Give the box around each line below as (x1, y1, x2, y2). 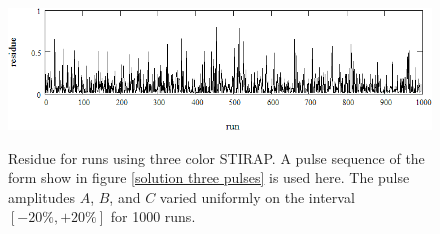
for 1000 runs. (110, 206, 196, 227)
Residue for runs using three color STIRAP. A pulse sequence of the (8, 147, 425, 168)
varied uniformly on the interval (159, 186, 355, 207)
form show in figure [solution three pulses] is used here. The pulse (8, 167, 410, 188)
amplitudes (8, 186, 75, 207)
